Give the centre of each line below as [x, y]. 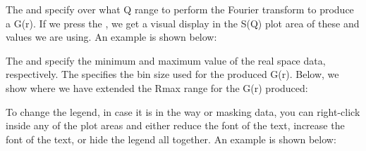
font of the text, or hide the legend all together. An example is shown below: [171, 139]
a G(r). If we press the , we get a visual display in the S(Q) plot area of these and [183, 23]
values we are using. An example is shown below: [111, 37]
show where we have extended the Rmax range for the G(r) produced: [157, 87]
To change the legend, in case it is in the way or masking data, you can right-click [183, 111]
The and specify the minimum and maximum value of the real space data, [166, 60]
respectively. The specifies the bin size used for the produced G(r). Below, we [172, 74]
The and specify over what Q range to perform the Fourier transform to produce [180, 9]
